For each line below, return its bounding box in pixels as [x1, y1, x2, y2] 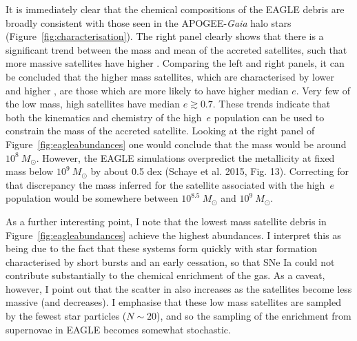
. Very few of [296, 83, 350, 97]
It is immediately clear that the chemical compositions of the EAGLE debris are [6, 2, 345, 16]
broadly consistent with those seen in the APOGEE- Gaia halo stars [6, 15, 292, 30]
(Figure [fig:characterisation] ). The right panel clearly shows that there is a [6, 29, 324, 43]
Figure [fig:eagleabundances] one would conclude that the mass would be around [6, 136, 347, 151]
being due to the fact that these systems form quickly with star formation [6, 241, 317, 256]
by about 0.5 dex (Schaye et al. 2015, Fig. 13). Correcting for [90, 164, 349, 178]
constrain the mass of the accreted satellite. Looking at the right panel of [6, 123, 315, 138]
